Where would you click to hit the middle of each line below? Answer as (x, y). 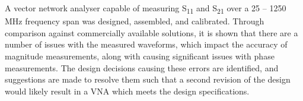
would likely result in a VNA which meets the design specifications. (127, 91)
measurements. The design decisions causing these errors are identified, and (142, 67)
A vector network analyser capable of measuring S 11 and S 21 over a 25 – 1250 (146, 9)
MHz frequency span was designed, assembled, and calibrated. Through (135, 21)
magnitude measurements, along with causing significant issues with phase (140, 56)
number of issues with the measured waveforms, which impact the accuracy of (146, 44)
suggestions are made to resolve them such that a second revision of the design (148, 79)
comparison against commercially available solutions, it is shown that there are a (151, 32)
